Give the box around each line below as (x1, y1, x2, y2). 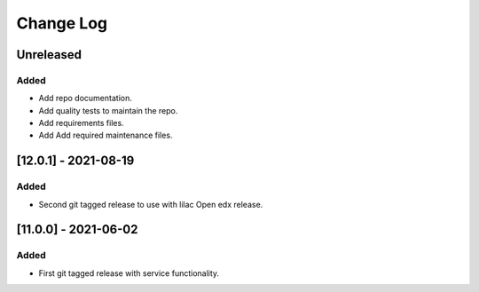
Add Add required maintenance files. (38, 130, 173, 141)
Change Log (16, 13, 108, 33)
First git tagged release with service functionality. (38, 267, 220, 279)
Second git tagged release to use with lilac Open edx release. (38, 199, 263, 209)
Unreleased (16, 47, 82, 62)
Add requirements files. (38, 118, 124, 129)
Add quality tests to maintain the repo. (38, 105, 178, 115)
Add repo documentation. (38, 93, 132, 104)
